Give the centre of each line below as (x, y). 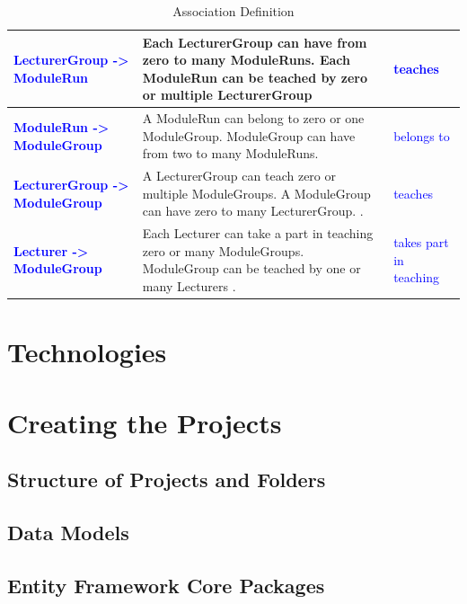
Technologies (87, 352)
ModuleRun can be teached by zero (255, 77)
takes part (421, 242)
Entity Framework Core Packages (166, 585)
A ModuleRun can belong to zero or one (253, 118)
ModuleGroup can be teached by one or (251, 268)
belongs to (422, 135)
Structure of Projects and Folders (167, 480)
